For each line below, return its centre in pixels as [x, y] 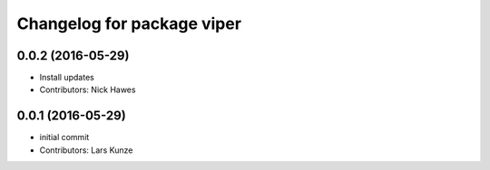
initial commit [64, 137]
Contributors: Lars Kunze [86, 150]
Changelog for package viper [129, 24]
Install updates [67, 78]
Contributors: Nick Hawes [88, 90]
